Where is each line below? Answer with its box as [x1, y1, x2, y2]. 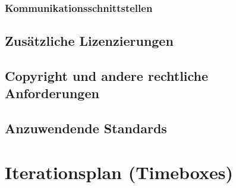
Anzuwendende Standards [5, 119, 167, 137]
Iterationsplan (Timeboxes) [5, 159, 234, 184]
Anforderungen [5, 84, 99, 102]
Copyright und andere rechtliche [5, 67, 209, 85]
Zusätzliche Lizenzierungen [5, 32, 174, 50]
